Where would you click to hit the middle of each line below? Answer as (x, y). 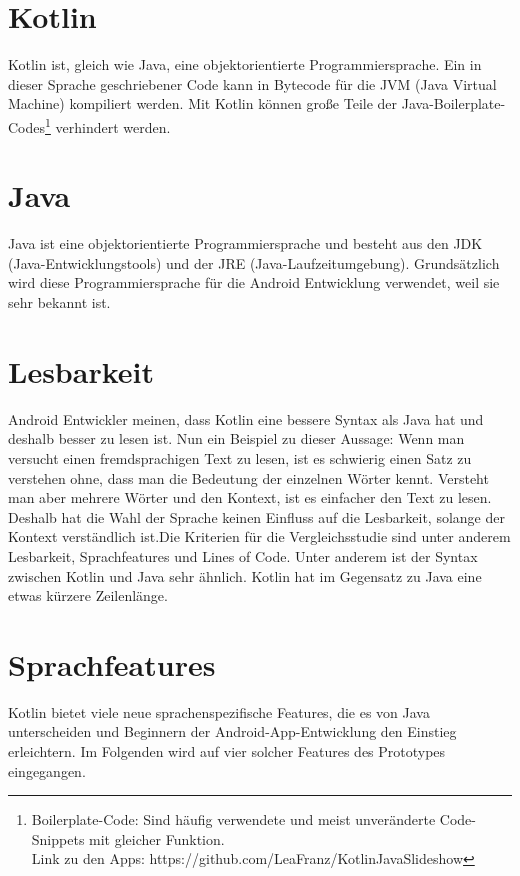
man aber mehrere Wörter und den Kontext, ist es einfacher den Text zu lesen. (250, 497)
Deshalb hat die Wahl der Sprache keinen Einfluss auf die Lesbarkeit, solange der (256, 516)
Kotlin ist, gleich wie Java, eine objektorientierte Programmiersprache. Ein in (245, 64)
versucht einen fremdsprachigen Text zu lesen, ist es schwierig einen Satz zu (240, 457)
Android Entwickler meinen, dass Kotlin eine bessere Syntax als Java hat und (246, 418)
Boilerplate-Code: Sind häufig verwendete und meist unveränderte (233, 819)
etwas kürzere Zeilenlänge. (88, 595)
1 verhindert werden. (108, 125)
